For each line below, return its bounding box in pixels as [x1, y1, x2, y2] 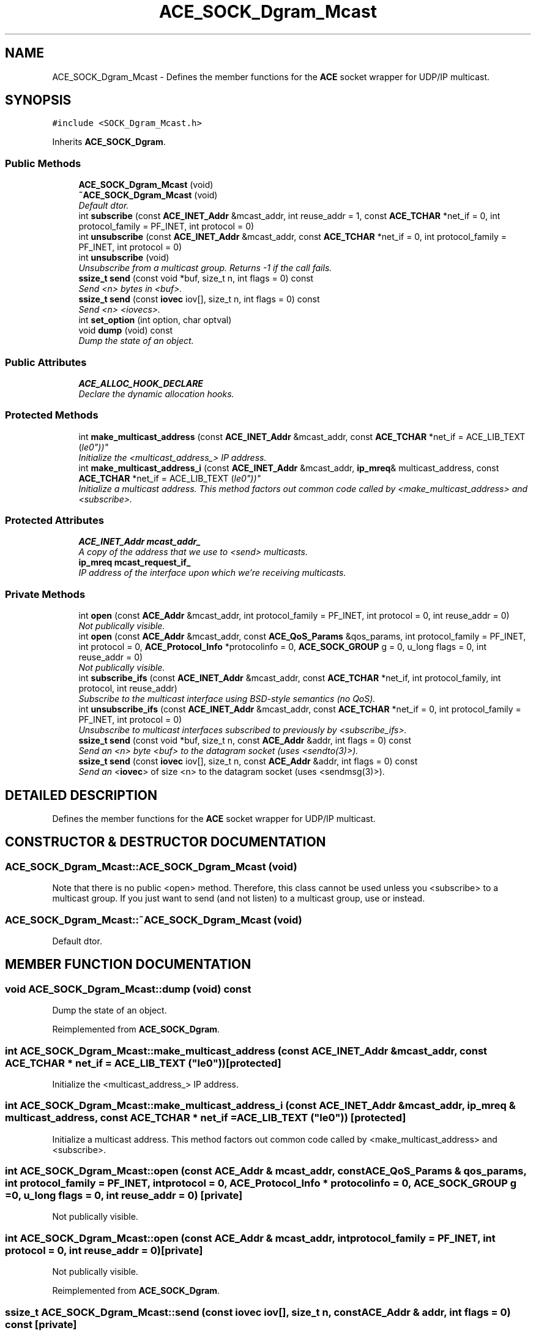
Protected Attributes [5, 514, 104, 527]
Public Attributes [5, 356, 87, 368]
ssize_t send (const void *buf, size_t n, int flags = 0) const [78, 273, 314, 284]
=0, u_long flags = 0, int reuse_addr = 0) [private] [5, 1189, 243, 1202]
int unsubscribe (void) [78, 252, 169, 263]
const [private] [5, 1318, 77, 1331]
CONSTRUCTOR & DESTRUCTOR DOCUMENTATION [5, 834, 326, 850]
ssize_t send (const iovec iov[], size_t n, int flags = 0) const [78, 294, 320, 305]
